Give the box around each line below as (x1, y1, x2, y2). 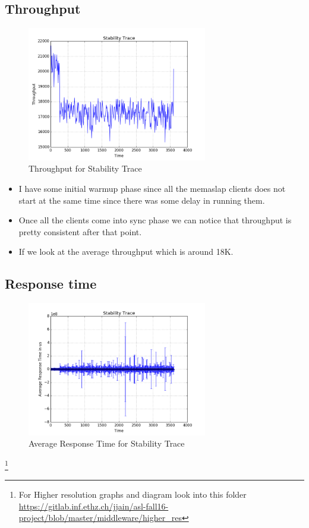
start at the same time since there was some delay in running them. (18, 194, 265, 206)
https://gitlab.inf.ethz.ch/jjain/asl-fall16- (18, 499, 169, 512)
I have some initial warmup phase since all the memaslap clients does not (18, 182, 286, 194)
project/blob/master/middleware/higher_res (18, 511, 182, 524)
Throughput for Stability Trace (29, 162, 142, 175)
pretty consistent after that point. (18, 225, 142, 238)
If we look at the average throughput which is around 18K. (18, 245, 234, 258)
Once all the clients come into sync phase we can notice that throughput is (18, 214, 292, 226)
